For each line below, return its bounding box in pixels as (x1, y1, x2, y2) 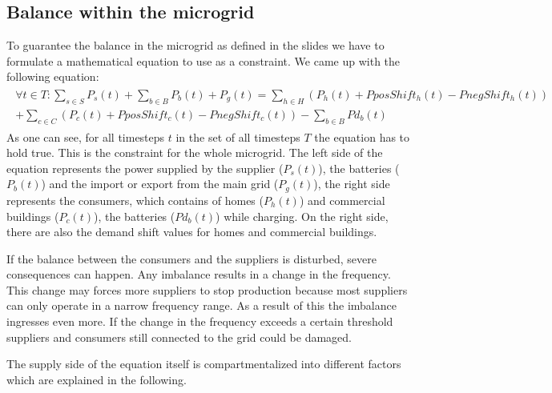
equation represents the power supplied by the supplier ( (6, 159, 284, 176)
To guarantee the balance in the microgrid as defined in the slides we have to (6, 37, 385, 54)
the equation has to (314, 128, 410, 145)
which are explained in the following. (6, 371, 187, 387)
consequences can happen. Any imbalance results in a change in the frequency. (6, 266, 391, 283)
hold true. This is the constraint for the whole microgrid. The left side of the (6, 144, 383, 161)
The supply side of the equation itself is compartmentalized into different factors (6, 355, 401, 372)
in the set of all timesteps (175, 128, 300, 145)
